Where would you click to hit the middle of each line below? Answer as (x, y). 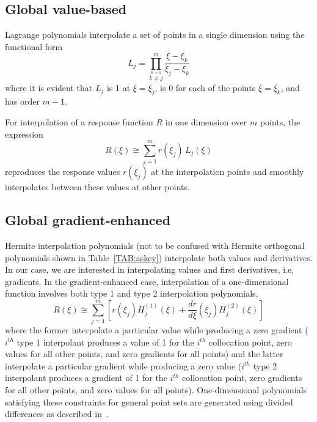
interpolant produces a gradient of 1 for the (86, 378)
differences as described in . (57, 414)
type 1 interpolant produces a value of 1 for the (105, 342)
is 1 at (118, 87)
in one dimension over (206, 121)
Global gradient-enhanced (88, 220)
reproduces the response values (63, 172)
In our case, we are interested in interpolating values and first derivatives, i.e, (150, 269)
